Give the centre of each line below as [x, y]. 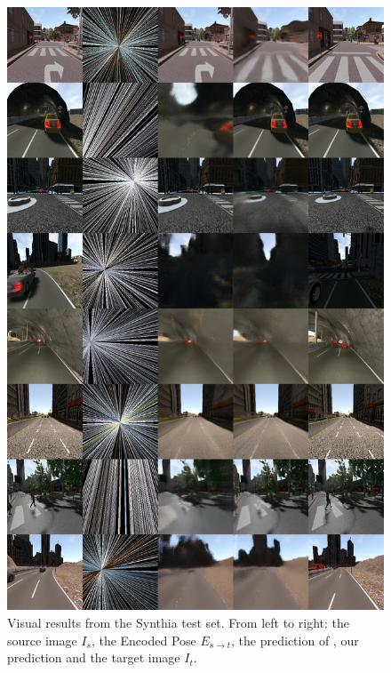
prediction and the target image [94, 657]
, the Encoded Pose [144, 640]
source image [42, 640]
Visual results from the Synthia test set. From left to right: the [178, 622]
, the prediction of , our [295, 640]
